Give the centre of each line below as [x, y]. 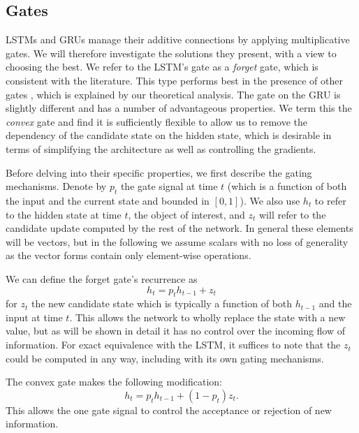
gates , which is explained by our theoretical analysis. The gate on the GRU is [173, 94]
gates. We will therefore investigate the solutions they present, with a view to [171, 53]
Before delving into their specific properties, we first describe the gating [159, 172]
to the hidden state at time [64, 214]
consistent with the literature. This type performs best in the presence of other [174, 80]
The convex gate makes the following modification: [114, 382]
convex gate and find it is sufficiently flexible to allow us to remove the [156, 121]
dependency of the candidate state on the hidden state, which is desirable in [169, 135]
